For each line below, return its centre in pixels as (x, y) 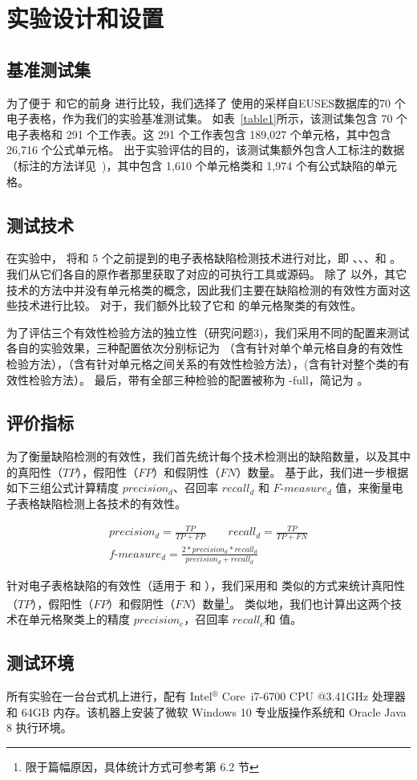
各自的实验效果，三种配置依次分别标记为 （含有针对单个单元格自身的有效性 (205, 348)
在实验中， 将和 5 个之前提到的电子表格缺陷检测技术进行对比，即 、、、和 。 (204, 258)
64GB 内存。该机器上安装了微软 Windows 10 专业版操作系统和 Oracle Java (214, 711)
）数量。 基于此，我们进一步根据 (322, 471)
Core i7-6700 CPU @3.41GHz (295, 696)
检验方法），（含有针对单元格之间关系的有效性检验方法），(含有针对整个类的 (202, 363)
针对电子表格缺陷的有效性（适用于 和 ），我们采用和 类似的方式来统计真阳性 (206, 585)
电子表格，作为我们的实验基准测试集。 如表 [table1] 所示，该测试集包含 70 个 (207, 118)
